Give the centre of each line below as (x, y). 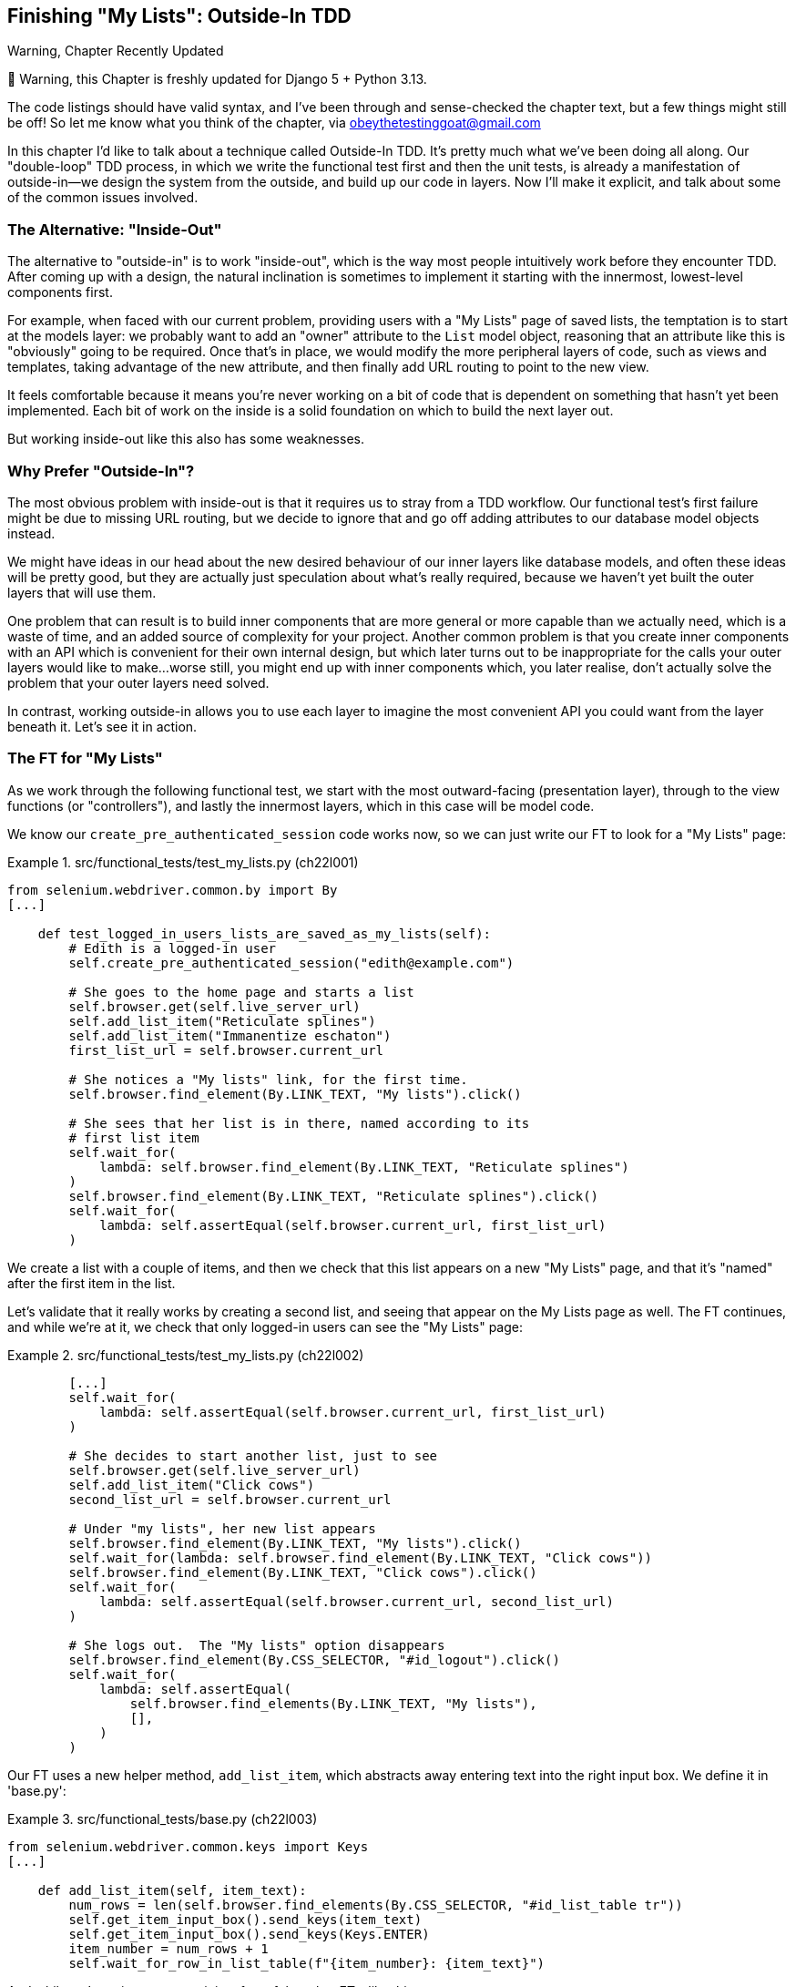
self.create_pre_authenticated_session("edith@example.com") (291, 963)
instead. (31, 533)
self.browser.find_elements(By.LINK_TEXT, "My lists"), (333, 1703)
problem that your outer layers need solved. (138, 682)
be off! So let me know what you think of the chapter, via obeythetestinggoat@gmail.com (274, 123)
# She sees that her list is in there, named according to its (299, 1123)
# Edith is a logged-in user (173, 948)
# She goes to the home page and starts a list (241, 992)
